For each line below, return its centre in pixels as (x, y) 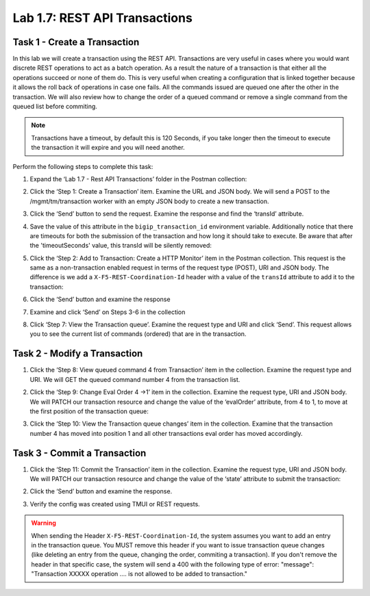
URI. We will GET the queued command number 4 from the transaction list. (135, 379)
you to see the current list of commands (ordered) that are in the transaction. (138, 334)
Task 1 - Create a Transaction (76, 42)
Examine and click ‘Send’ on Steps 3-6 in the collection (108, 312)
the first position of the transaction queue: (89, 411)
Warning (44, 523)
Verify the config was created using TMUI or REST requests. (115, 504)
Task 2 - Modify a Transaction (78, 353)
